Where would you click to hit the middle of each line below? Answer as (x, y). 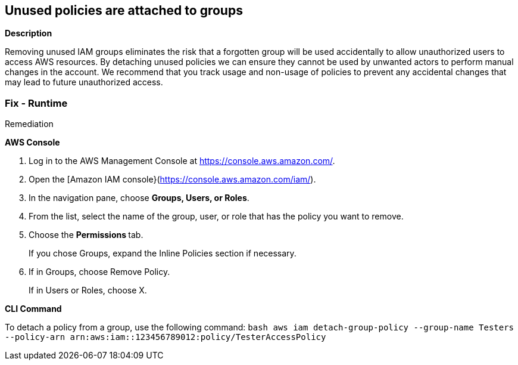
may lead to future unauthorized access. (84, 82)
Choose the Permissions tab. (86, 235)
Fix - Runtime (36, 103)
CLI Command (33, 309)
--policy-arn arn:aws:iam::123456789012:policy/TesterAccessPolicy (166, 337)
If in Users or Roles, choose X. (88, 290)
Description (29, 33)
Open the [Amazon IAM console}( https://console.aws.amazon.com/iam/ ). (172, 180)
